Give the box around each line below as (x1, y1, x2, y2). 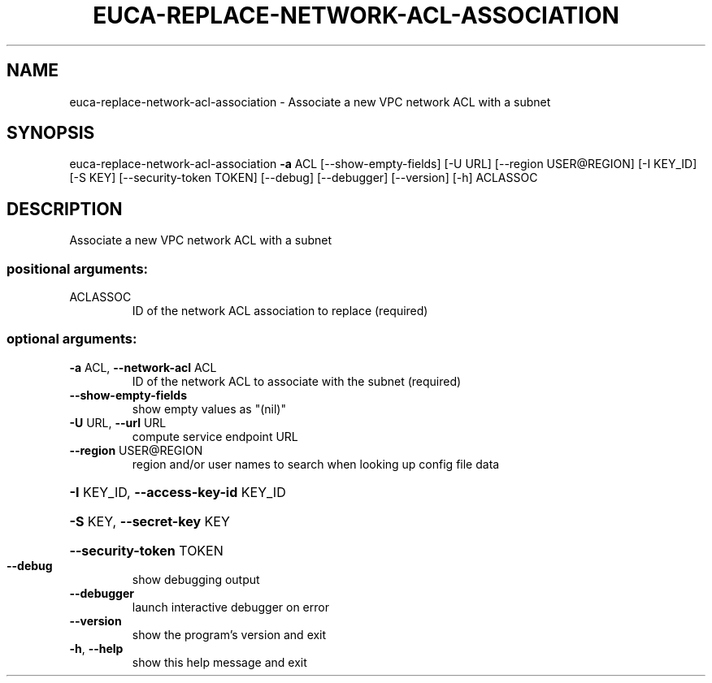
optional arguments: (7, 331, 137, 348)
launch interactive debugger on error (132, 599, 329, 614)
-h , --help (69, 641, 124, 655)
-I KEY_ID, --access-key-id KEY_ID (69, 483, 286, 500)
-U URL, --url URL (69, 415, 167, 430)
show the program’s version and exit (132, 627, 327, 642)
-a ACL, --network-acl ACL (69, 360, 217, 374)
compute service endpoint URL (132, 429, 298, 443)
